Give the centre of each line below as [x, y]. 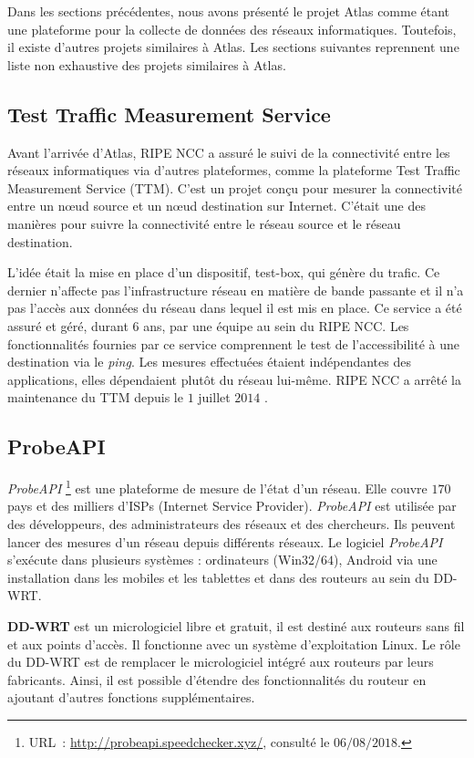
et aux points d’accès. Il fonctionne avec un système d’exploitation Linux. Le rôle [234, 644]
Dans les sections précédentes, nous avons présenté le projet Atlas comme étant [229, 11]
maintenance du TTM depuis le [95, 397]
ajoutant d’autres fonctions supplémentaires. [131, 697]
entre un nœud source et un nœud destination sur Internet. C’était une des [216, 206]
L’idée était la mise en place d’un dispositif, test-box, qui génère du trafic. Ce [224, 272]
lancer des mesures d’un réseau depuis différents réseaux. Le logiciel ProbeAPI [225, 541]
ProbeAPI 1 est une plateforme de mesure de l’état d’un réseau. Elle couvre [217, 487]
